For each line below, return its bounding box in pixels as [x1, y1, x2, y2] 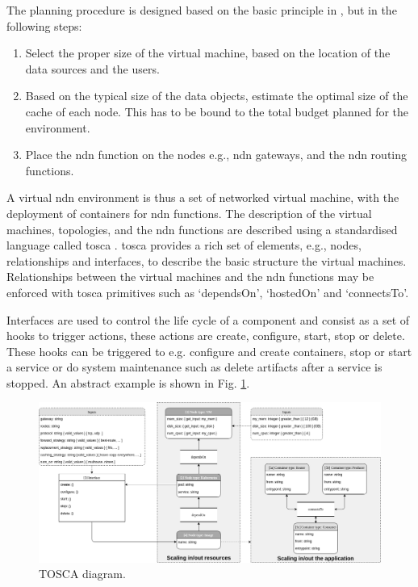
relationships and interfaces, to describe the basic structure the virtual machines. [6, 252, 407, 269]
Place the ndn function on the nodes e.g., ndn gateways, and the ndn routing [25, 146, 408, 163]
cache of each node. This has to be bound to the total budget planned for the [25, 103, 409, 119]
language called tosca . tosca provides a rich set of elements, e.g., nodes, [6, 237, 362, 254]
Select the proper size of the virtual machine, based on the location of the [25, 44, 391, 61]
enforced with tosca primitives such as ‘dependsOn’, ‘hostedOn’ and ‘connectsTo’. [6, 283, 409, 300]
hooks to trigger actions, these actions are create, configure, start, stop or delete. [6, 327, 405, 344]
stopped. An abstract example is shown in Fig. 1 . [6, 374, 250, 391]
